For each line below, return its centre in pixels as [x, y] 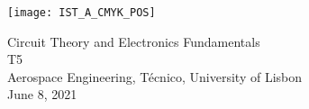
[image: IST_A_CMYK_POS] [82, 13]
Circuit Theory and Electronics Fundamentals [134, 41]
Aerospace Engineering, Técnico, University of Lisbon [155, 76]
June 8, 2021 [42, 94]
